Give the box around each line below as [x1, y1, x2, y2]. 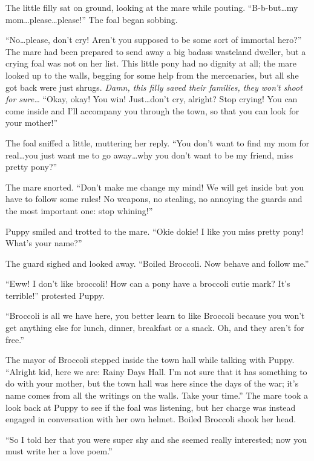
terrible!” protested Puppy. [5, 289, 105, 301]
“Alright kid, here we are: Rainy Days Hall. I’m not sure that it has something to [5, 365, 307, 378]
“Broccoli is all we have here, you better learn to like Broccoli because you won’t [5, 309, 305, 322]
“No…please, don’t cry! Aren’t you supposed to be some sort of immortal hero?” [5, 33, 302, 46]
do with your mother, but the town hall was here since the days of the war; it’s [5, 377, 299, 390]
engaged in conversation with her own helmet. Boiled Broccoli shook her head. [5, 413, 296, 425]
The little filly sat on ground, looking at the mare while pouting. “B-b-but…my [5, 1, 298, 13]
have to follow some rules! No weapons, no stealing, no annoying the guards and [5, 192, 303, 205]
